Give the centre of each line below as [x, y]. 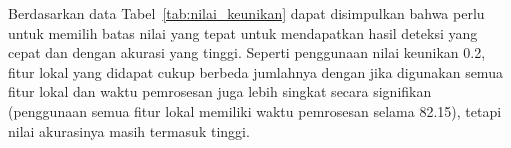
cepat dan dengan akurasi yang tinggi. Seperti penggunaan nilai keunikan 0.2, [247, 52]
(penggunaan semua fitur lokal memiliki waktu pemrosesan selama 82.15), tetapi [255, 110]
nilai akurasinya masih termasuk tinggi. [129, 130]
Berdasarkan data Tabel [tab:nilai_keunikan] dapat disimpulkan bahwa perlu [246, 13]
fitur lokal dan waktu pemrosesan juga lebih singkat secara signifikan [220, 91]
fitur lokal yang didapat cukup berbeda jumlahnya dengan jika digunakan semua [255, 71]
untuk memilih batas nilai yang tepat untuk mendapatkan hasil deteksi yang [243, 32]
